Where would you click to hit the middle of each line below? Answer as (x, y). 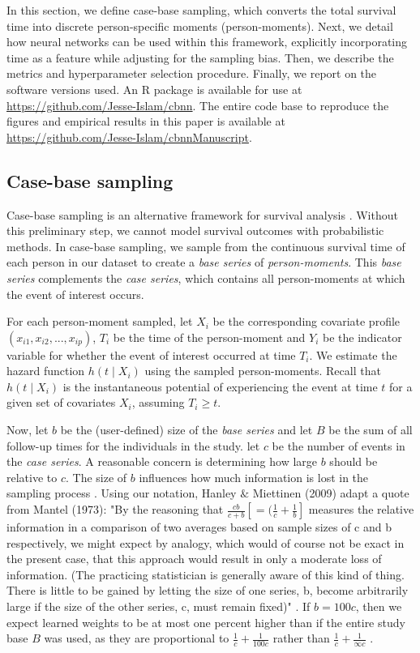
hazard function (46, 371)
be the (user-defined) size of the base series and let (186, 430)
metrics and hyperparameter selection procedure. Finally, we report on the (192, 73)
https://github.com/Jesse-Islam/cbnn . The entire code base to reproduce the (198, 105)
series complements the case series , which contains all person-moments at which (206, 277)
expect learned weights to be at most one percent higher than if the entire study (206, 622)
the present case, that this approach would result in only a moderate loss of (194, 559)
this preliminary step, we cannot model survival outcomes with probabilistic (195, 230)
